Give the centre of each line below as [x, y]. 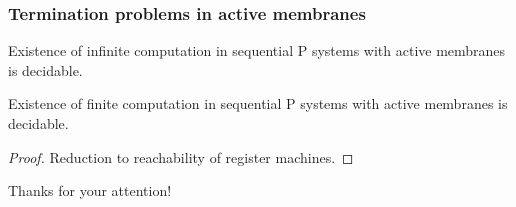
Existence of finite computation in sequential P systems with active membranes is [258, 103]
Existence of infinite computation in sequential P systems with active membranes [257, 50]
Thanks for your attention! [90, 190]
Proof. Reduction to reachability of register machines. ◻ [181, 156]
